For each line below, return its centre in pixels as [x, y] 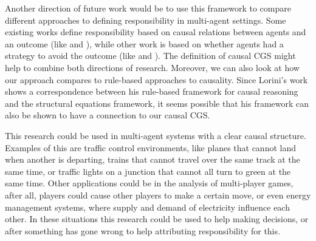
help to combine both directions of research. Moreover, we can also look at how [152, 67]
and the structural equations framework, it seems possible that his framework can [157, 103]
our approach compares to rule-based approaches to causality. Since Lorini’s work [156, 79]
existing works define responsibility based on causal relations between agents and [156, 32]
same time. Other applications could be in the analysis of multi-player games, [149, 183]
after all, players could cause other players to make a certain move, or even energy [158, 195]
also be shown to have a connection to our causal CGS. [108, 115]
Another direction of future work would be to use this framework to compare [148, 8]
